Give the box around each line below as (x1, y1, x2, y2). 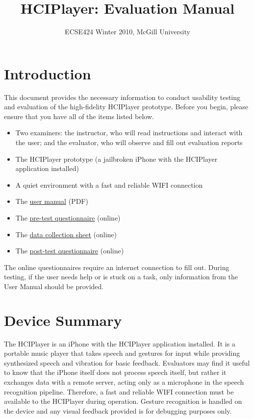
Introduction (4, 63, 91, 83)
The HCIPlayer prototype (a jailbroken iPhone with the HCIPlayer (15, 153, 218, 164)
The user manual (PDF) (15, 196, 88, 206)
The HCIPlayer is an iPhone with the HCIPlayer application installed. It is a (4, 338, 235, 348)
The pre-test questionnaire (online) (15, 213, 121, 222)
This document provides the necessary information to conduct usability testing (4, 92, 241, 102)
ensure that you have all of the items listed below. (4, 111, 154, 121)
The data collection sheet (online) (15, 229, 117, 239)
